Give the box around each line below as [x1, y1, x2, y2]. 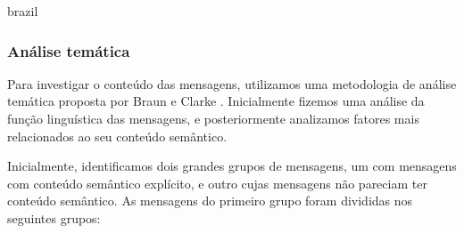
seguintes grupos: [7, 208, 101, 227]
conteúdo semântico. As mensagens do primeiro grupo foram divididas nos [7, 191, 413, 210]
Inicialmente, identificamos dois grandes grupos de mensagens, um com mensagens [7, 157, 457, 175]
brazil [7, 2, 38, 20]
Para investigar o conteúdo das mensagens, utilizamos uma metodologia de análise [7, 74, 457, 92]
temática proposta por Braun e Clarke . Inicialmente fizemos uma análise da [7, 92, 425, 110]
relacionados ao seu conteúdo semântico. [7, 126, 228, 145]
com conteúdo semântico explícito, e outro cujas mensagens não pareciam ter [7, 173, 427, 192]
